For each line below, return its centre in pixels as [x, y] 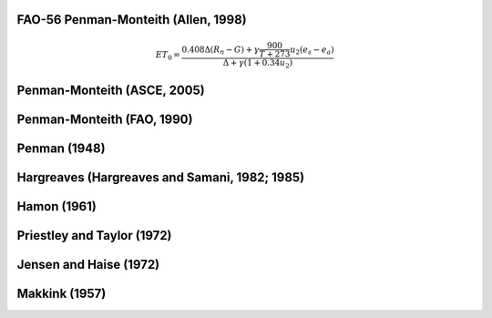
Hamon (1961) [57, 206]
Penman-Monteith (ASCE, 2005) [111, 90]
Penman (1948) [61, 149]
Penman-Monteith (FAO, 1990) [105, 119]
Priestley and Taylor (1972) [94, 236]
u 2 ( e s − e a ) [312, 50]
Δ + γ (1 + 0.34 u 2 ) [258, 64]
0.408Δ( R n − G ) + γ [220, 50]
